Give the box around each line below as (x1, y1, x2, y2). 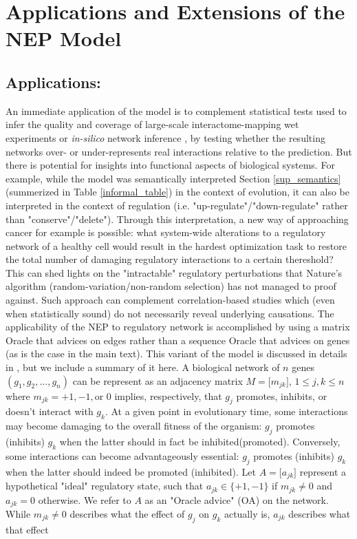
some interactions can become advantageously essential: (6, 448, 239, 463)
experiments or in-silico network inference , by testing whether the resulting (6, 130, 325, 145)
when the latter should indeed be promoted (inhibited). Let (6, 464, 256, 478)
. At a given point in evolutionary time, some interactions (105, 404, 348, 419)
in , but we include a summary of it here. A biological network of (6, 360, 280, 374)
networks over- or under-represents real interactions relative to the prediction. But (6, 144, 352, 158)
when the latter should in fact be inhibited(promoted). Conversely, (59, 434, 340, 449)
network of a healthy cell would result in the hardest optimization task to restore (6, 238, 347, 253)
